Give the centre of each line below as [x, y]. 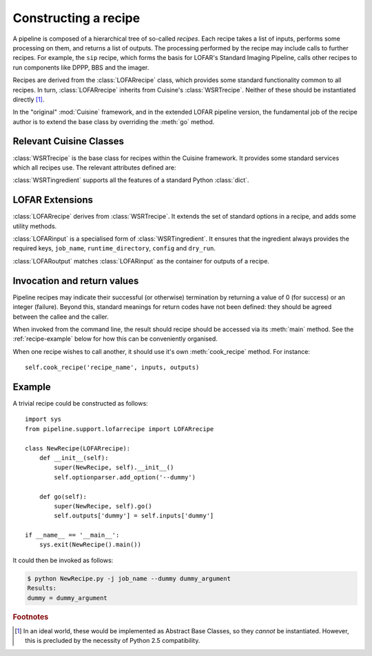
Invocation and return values [76, 280]
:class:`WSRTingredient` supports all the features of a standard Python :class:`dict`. [131, 180]
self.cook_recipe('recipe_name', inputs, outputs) [112, 368]
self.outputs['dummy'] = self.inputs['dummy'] [134, 516]
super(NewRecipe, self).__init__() [114, 468]
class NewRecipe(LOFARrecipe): [78, 448]
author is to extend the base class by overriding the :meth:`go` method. [114, 121]
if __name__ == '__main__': [72, 535]
